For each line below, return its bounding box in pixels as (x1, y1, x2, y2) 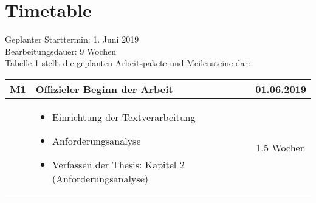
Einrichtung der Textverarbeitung (52, 109, 196, 124)
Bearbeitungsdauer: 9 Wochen (5, 44, 117, 57)
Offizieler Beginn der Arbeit (35, 81, 173, 96)
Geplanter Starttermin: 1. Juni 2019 (5, 33, 139, 46)
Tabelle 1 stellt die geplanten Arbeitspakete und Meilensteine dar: (5, 57, 250, 69)
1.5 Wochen (256, 140, 306, 155)
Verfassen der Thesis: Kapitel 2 (52, 157, 185, 171)
